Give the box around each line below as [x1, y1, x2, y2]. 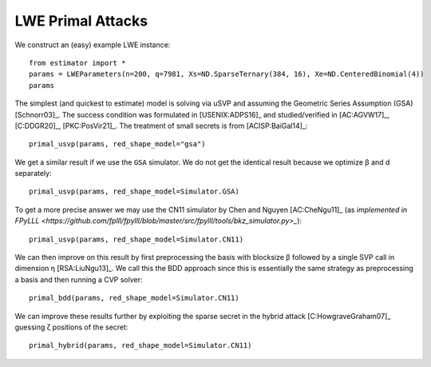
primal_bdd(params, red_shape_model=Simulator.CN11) [29, 293, 239, 303]
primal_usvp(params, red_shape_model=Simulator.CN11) [29, 234, 243, 244]
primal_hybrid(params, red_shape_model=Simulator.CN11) [29, 341, 252, 350]
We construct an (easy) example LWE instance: [14, 40, 171, 50]
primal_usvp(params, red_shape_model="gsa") [29, 140, 207, 149]
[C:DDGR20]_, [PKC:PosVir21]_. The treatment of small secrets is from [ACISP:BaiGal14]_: [14, 121, 308, 130]
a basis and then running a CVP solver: [14, 274, 143, 284]
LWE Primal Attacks [14, 12, 148, 30]
